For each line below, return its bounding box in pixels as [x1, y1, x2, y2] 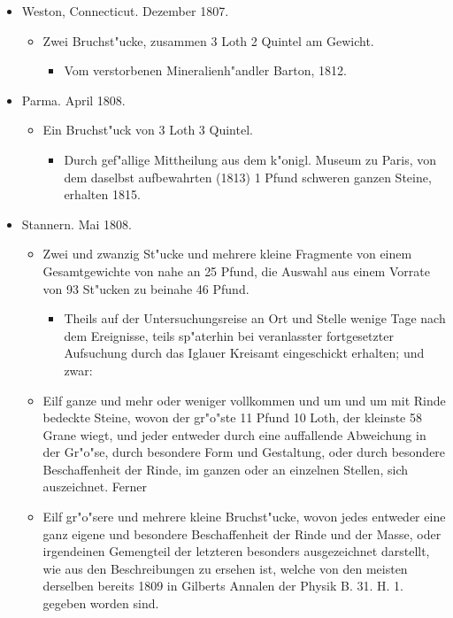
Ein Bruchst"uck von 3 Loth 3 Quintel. [42, 120, 253, 139]
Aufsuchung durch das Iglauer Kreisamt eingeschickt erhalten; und [64, 344, 425, 362]
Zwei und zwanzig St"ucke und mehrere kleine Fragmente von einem [42, 244, 412, 263]
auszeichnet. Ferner [42, 477, 147, 496]
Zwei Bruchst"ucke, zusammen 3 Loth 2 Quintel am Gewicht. [42, 31, 374, 50]
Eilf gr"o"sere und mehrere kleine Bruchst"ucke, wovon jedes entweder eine [42, 507, 446, 526]
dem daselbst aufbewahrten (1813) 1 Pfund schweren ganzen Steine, [64, 167, 432, 186]
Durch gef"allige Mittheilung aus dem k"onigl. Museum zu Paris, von [64, 150, 437, 168]
